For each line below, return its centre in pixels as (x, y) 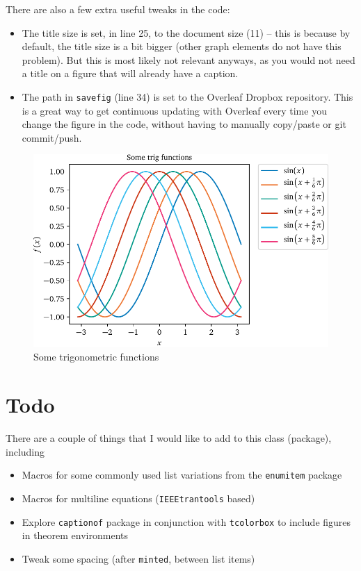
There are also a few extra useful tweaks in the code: (118, 9)
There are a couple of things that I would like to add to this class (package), (169, 438)
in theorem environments (75, 535)
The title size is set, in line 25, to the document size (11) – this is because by (186, 32)
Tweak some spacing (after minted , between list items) (138, 558)
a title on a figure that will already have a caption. (130, 73)
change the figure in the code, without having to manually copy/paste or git (184, 124)
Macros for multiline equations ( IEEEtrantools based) (138, 498)
